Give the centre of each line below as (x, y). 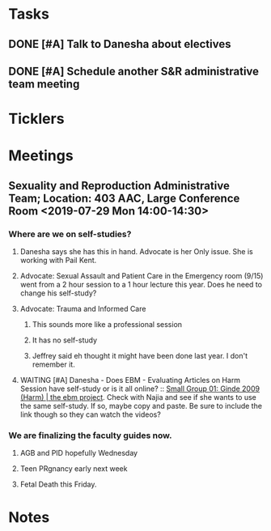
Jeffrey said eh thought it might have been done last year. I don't (140, 356)
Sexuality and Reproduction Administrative (119, 186)
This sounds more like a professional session (107, 325)
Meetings (41, 156)
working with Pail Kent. (58, 261)
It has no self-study (65, 340)
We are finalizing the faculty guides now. (90, 435)
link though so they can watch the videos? (91, 414)
